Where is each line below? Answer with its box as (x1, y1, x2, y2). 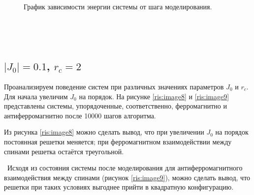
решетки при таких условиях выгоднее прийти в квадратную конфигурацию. (4, 182, 234, 192)
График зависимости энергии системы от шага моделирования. (24, 1, 212, 11)
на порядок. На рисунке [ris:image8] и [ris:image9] (79, 91, 229, 101)
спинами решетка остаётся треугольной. (4, 146, 124, 156)
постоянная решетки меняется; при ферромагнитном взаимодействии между (4, 136, 232, 146)
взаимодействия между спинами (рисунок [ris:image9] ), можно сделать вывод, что (4, 172, 251, 182)
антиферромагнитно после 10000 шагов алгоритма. (4, 110, 156, 120)
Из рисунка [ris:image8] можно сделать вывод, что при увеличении (4, 127, 204, 137)
